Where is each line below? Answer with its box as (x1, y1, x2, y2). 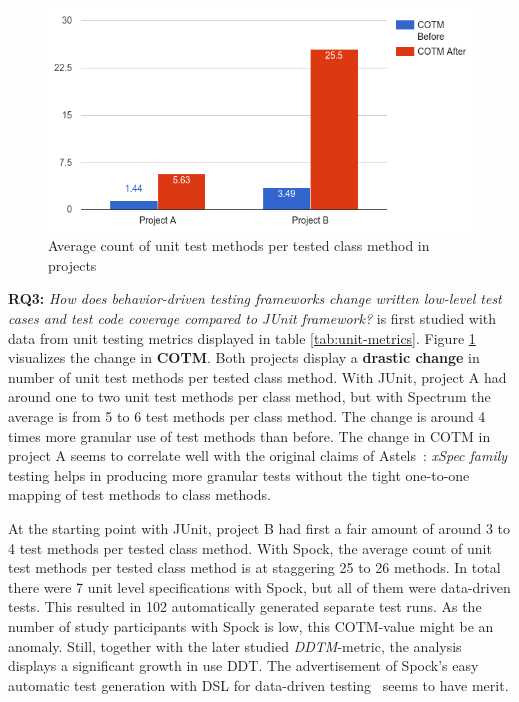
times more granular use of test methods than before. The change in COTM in (8, 425, 491, 446)
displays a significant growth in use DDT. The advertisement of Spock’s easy (8, 655, 479, 676)
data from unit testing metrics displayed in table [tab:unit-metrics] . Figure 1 (8, 327, 476, 348)
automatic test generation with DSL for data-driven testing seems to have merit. (8, 674, 509, 695)
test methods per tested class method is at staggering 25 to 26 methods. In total (8, 557, 501, 578)
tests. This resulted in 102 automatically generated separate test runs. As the (8, 596, 482, 617)
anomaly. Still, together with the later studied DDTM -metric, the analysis (8, 635, 462, 656)
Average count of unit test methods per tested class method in (48, 235, 430, 256)
